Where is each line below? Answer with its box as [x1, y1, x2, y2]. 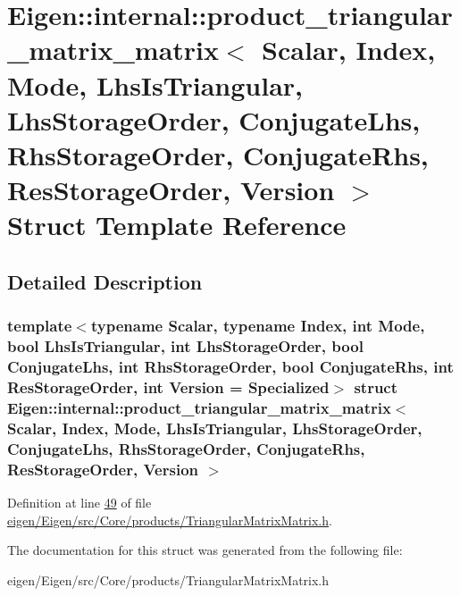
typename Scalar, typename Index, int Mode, [90, 315, 425, 337]
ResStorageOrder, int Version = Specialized [7, 375, 330, 398]
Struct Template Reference [7, 206, 347, 243]
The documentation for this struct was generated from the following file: [7, 541, 403, 559]
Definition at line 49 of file [7, 492, 152, 511]
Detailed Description [7, 267, 203, 295]
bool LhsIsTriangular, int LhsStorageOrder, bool [7, 335, 364, 357]
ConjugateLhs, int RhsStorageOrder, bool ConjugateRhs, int [7, 356, 454, 378]
